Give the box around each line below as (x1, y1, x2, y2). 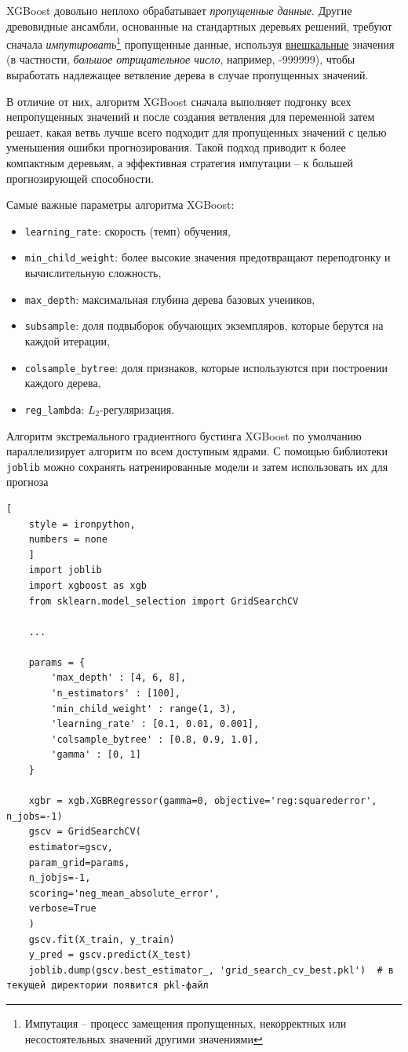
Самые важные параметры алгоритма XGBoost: (6, 196, 235, 213)
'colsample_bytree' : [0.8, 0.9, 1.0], (51, 733, 260, 745)
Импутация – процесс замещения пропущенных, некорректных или (24, 1014, 347, 1031)
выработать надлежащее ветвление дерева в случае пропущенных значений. (6, 67, 369, 83)
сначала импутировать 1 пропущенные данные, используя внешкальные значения (6, 34, 395, 52)
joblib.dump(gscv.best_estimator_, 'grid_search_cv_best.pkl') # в (28, 964, 394, 976)
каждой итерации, (24, 333, 110, 349)
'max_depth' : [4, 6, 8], (51, 672, 187, 684)
